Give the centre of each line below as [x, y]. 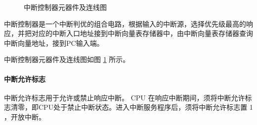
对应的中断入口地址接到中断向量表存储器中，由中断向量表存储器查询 [142, 33]
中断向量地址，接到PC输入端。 [54, 43]
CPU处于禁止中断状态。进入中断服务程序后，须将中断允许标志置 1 [146, 107]
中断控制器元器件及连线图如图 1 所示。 [67, 59]
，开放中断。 [25, 116]
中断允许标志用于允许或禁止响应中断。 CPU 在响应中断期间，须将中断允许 [125, 97]
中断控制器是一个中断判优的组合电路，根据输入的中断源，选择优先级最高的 [125, 23]
